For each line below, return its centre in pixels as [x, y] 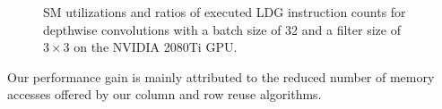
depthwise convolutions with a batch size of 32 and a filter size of [222, 29]
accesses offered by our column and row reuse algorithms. [165, 94]
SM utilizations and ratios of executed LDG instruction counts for [225, 12]
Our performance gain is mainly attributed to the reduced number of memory [221, 76]
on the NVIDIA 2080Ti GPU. [156, 47]
